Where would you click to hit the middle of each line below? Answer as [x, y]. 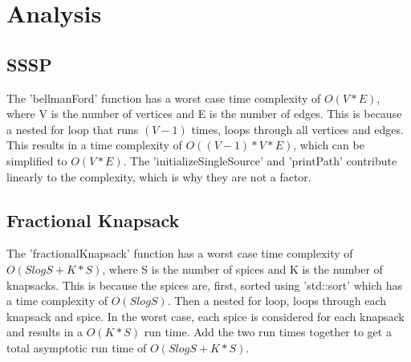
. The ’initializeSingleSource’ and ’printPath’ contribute [260, 160]
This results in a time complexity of [94, 145]
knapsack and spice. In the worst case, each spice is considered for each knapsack [205, 316]
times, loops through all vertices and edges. [297, 129]
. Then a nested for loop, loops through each [277, 301]
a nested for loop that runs [73, 129]
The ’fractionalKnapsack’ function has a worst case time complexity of [180, 253]
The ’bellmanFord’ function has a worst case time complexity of [164, 98]
